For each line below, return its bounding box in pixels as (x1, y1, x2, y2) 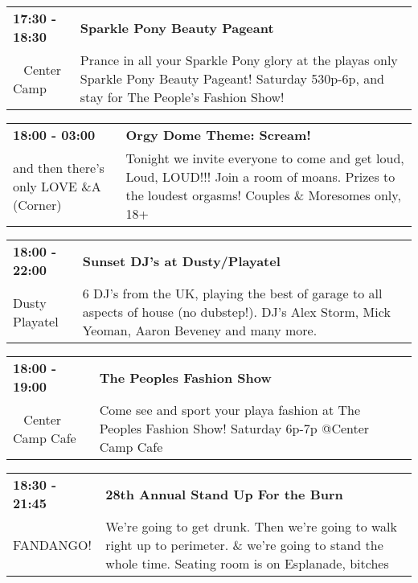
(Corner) (13, 195, 62, 214)
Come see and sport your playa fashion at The (99, 400, 361, 419)
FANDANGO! (13, 536, 92, 554)
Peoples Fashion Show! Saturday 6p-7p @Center (99, 419, 370, 437)
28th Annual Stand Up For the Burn (105, 484, 343, 503)
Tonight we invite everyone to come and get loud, (125, 149, 404, 167)
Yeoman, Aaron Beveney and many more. (82, 321, 318, 339)
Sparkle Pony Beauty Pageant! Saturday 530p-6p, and (80, 69, 384, 88)
